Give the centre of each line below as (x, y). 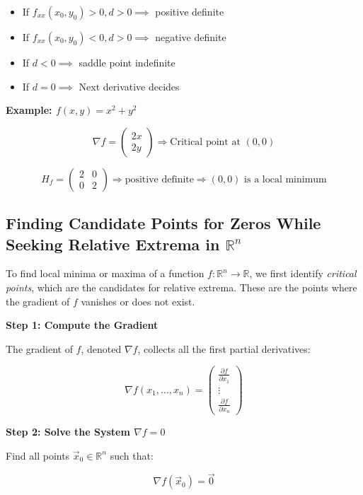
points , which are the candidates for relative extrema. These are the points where (181, 287)
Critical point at (205, 142)
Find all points (38, 455)
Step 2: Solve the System (68, 431)
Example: (29, 110)
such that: (132, 455)
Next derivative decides (129, 86)
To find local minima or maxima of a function (105, 273)
